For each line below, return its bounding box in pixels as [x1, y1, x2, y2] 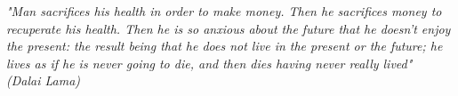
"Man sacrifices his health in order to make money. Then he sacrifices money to [6, 2, 442, 20]
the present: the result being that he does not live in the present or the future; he [6, 36, 443, 55]
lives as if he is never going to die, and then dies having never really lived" [6, 53, 413, 72]
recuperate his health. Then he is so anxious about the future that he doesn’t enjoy [6, 19, 451, 37]
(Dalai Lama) [6, 71, 81, 90]
